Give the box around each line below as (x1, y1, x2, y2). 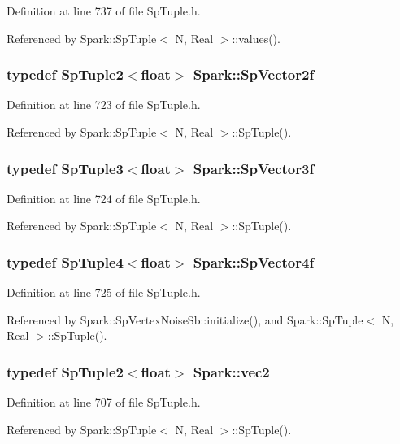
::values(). (232, 29, 280, 46)
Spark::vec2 (193, 361, 270, 381)
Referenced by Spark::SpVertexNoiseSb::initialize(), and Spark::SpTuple (7, 311, 363, 328)
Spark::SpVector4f (193, 251, 315, 272)
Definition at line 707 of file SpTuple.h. (7, 394, 201, 411)
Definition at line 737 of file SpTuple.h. (7, 2, 201, 19)
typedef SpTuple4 (7, 251, 124, 272)
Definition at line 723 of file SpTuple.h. (7, 96, 201, 113)
